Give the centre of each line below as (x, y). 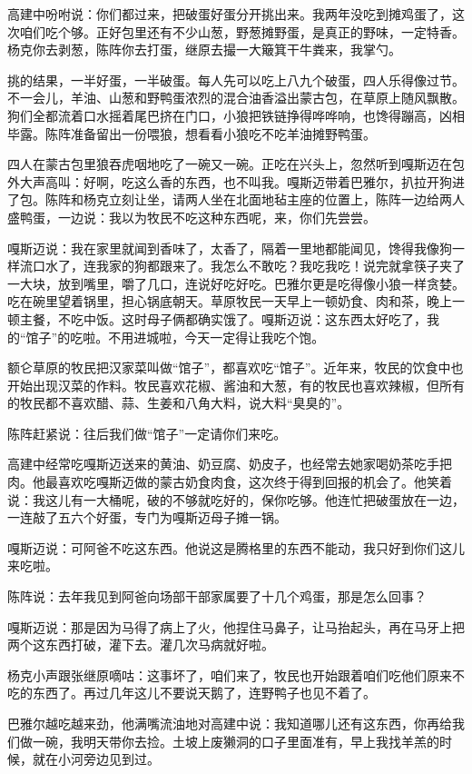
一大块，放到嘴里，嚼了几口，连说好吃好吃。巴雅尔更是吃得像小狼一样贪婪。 (236, 283)
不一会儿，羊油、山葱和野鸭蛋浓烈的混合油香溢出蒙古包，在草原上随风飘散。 (236, 98)
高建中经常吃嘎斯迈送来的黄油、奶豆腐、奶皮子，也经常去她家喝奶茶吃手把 (230, 464)
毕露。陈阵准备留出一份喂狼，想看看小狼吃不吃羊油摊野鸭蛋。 (192, 133)
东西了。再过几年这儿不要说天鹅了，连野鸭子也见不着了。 (204, 693)
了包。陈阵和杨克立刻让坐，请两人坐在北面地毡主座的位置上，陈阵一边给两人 (236, 199)
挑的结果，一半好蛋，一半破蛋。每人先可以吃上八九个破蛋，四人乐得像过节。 (236, 79)
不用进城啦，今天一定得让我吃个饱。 (216, 337)
